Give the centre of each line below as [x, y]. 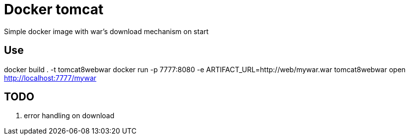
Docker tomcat [54, 9]
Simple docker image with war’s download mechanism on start [106, 31]
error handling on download [69, 116]
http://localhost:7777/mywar [50, 78]
